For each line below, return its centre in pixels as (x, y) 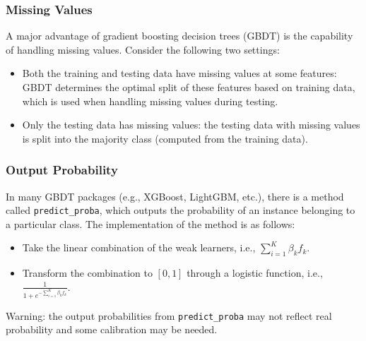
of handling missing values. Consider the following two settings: (143, 49)
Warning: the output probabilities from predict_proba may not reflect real (169, 315)
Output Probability (62, 170)
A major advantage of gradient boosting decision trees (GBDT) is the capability (179, 36)
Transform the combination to (87, 273)
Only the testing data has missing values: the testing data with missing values (191, 125)
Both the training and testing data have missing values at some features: (179, 73)
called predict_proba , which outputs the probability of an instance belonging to (181, 210)
